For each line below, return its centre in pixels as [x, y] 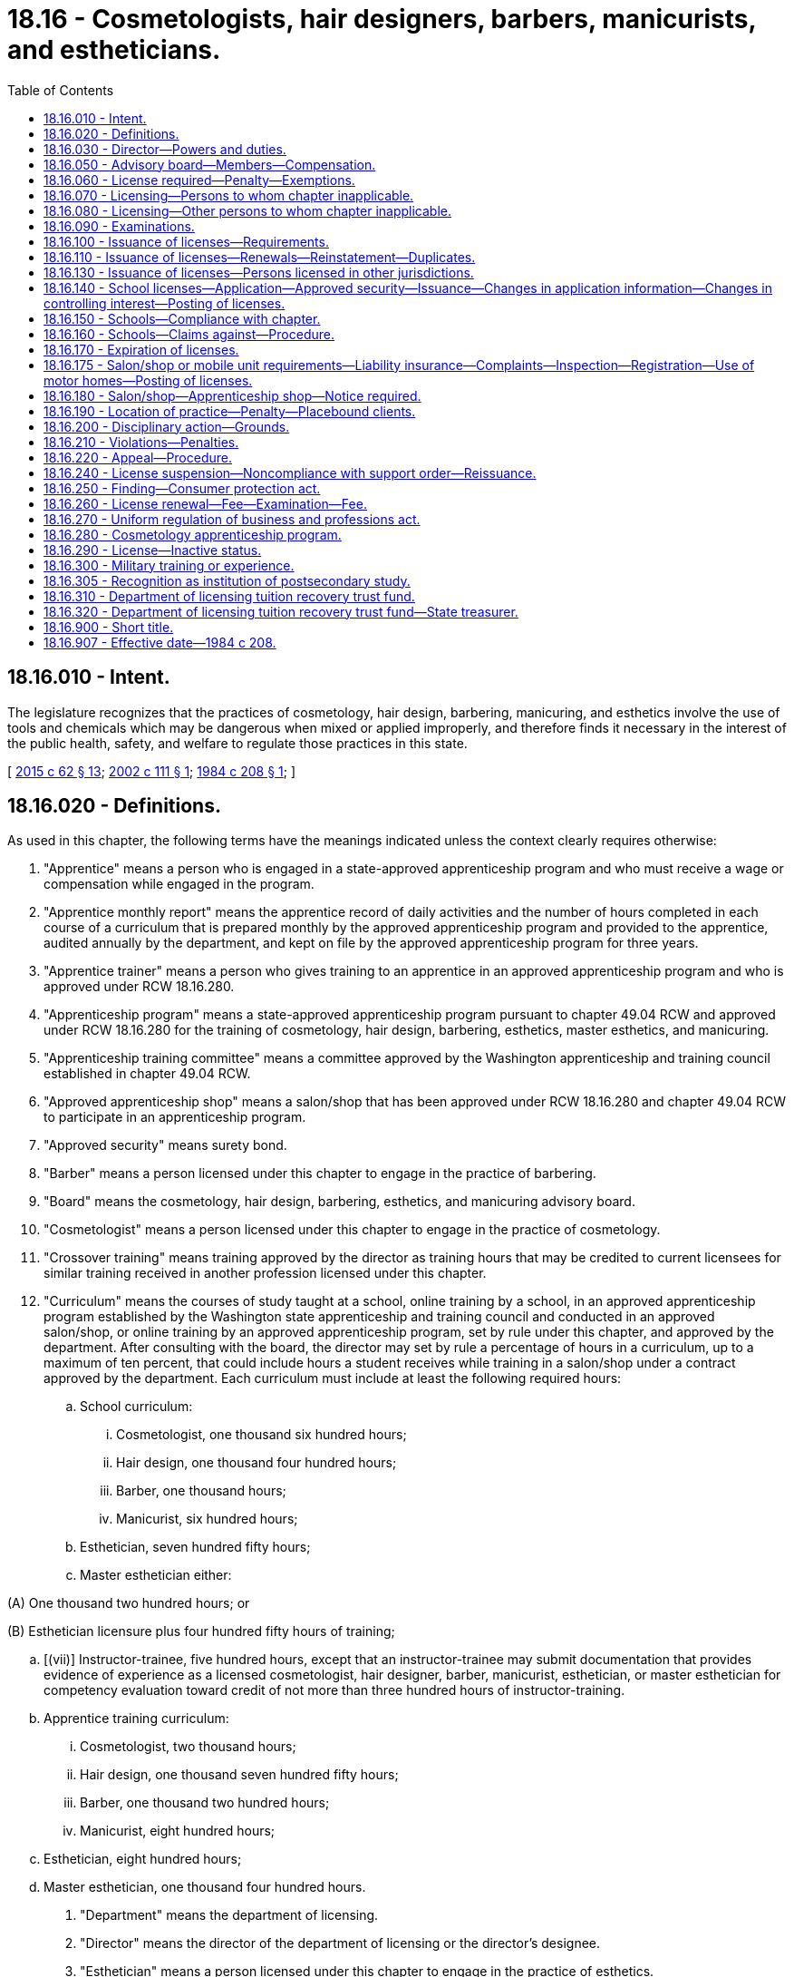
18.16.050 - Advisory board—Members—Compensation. [210, 164]
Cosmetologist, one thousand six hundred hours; [261, 1435]
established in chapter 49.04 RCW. [147, 1074]
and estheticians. [114, 50]
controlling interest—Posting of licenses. [165, 303]
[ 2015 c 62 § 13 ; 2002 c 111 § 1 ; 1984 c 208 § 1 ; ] [152, 771]
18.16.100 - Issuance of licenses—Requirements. [186, 241]
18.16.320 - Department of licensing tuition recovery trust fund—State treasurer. [281, 611]
